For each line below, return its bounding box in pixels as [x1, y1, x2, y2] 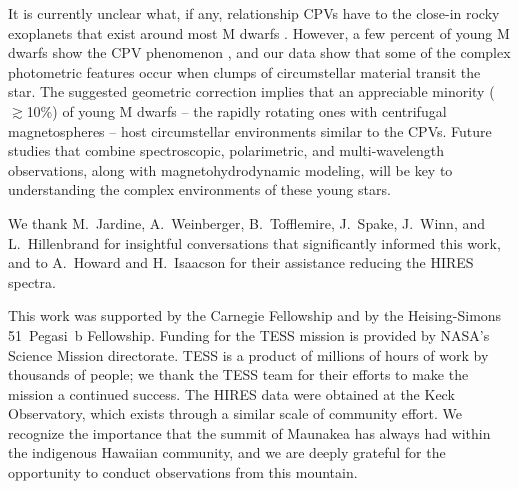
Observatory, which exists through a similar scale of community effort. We [8, 403, 463, 424]
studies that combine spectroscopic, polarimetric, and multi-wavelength [8, 140, 444, 161]
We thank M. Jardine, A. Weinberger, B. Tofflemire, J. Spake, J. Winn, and [8, 212, 486, 233]
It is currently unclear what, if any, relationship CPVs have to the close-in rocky [8, 3, 500, 23]
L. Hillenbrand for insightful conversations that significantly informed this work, [8, 232, 501, 253]
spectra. [8, 271, 56, 292]
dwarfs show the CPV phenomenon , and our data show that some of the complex [8, 42, 511, 63]
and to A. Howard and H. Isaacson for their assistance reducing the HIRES [8, 252, 474, 273]
